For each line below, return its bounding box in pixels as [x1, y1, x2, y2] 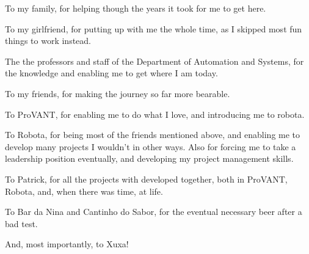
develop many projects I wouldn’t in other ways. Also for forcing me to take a [5, 140, 296, 153]
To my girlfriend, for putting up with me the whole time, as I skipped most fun [5, 22, 302, 35]
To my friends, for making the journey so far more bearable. [5, 87, 230, 100]
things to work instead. [5, 34, 91, 47]
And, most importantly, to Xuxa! [5, 238, 129, 250]
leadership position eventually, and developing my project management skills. [5, 152, 294, 165]
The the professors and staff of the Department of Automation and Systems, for [5, 54, 304, 67]
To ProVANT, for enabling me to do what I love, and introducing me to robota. [5, 107, 305, 120]
